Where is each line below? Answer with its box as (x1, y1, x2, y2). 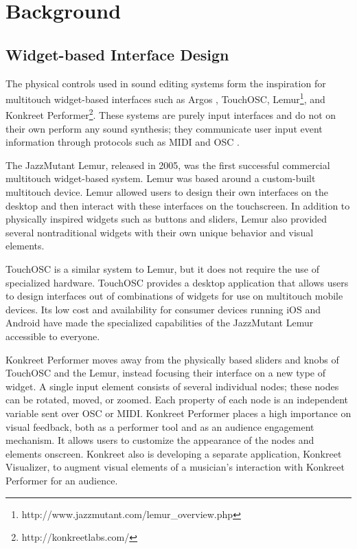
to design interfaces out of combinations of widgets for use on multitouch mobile (5, 289, 343, 303)
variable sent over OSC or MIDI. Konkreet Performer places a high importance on (5, 405, 352, 420)
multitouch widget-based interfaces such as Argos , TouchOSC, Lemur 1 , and (5, 90, 325, 106)
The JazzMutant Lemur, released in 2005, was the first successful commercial (5, 157, 330, 172)
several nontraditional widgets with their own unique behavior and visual (5, 225, 314, 239)
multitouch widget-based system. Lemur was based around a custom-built (5, 171, 316, 186)
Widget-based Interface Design (5, 43, 229, 65)
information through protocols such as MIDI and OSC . (5, 135, 240, 149)
